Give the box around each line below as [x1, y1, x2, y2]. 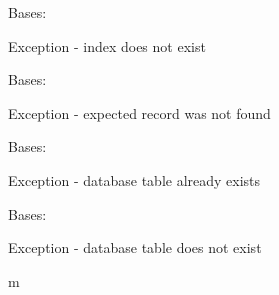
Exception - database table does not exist [8, 237, 262, 258]
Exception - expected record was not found [8, 102, 271, 123]
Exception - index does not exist [8, 35, 206, 56]
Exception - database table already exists [8, 169, 261, 190]
